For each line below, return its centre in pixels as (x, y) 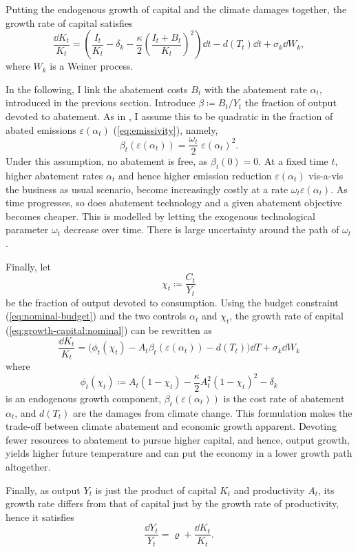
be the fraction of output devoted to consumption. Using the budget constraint (172, 302)
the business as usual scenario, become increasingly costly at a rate (147, 189)
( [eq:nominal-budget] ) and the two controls (96, 316)
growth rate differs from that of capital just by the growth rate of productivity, (172, 503)
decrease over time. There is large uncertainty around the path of (201, 229)
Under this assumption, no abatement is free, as (107, 161)
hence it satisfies (40, 516)
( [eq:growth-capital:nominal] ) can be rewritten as (109, 330)
